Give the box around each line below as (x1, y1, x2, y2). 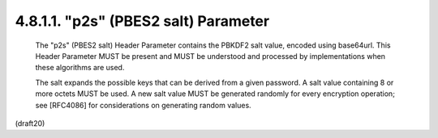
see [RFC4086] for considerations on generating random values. (35, 100, 251, 110)
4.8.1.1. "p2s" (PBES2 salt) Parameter (15, 12, 270, 30)
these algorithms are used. (35, 63, 125, 73)
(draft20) (15, 118, 45, 128)
